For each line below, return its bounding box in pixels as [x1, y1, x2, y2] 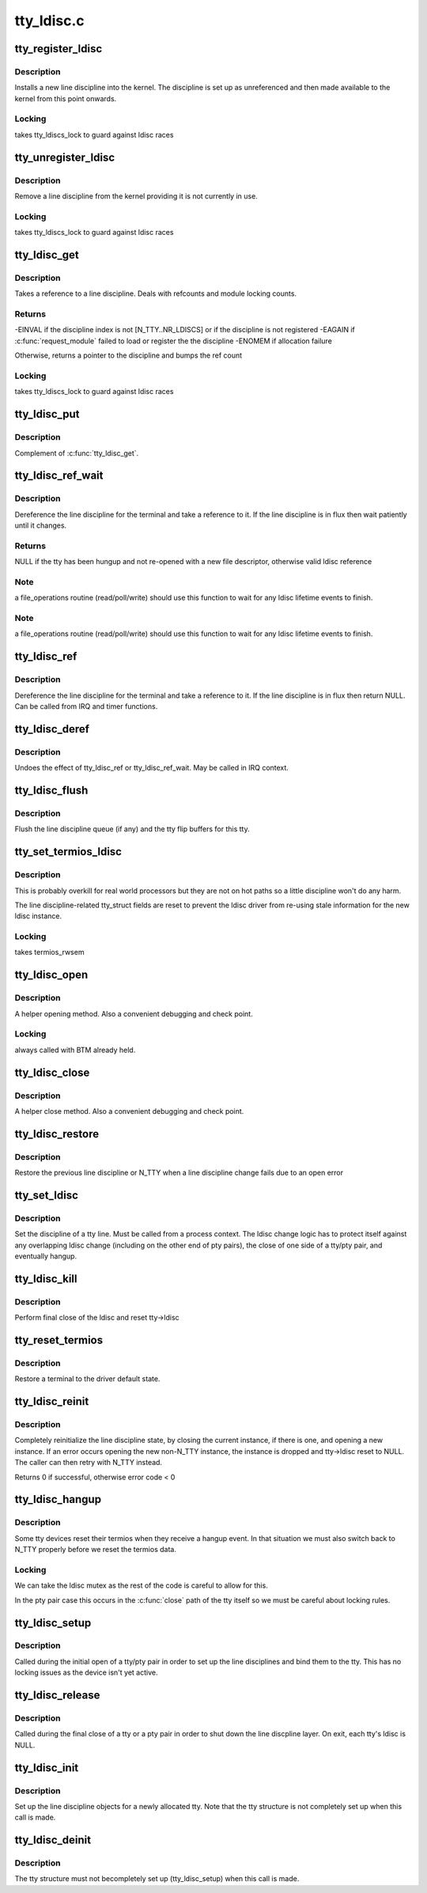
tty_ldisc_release [14, 1689, 100, 1702]
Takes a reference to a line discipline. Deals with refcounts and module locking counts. [14, 289, 297, 298]
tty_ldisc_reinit [14, 1395, 89, 1408]
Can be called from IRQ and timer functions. [14, 702, 158, 711]
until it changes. [14, 521, 67, 530]
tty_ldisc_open [14, 968, 89, 982]
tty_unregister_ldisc [14, 150, 115, 164]
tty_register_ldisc [14, 42, 103, 55]
